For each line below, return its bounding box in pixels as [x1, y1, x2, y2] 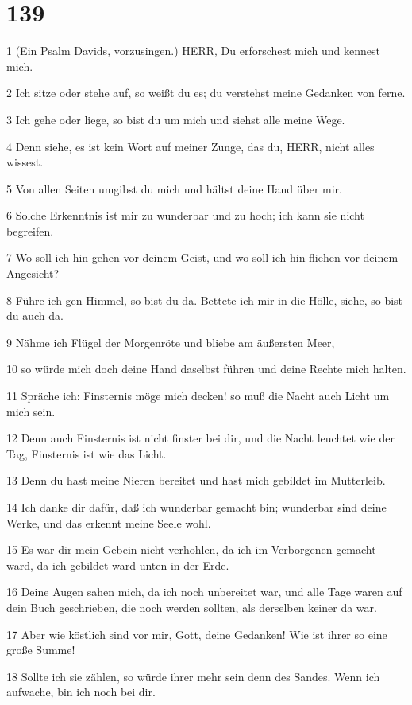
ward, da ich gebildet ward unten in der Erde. [6, 556, 229, 573]
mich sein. [6, 403, 56, 419]
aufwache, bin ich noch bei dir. [6, 684, 156, 700]
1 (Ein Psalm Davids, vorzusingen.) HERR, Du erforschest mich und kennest [6, 42, 380, 59]
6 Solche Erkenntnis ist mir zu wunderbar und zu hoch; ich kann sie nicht [6, 207, 364, 224]
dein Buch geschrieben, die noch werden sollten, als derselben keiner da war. [6, 598, 377, 615]
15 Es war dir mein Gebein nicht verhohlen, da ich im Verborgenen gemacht [6, 541, 376, 558]
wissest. [6, 154, 44, 170]
